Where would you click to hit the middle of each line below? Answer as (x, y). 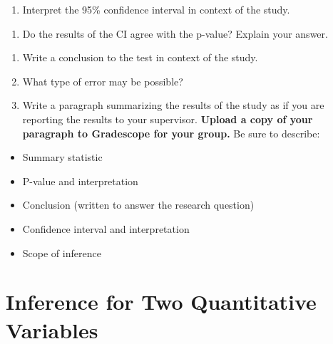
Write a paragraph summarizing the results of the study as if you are (173, 105)
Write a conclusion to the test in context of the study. (140, 57)
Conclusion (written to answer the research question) (138, 205)
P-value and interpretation (80, 181)
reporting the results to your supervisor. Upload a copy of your (168, 119)
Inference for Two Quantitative (161, 302)
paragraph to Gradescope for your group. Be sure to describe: (171, 133)
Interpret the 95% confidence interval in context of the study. (156, 9)
